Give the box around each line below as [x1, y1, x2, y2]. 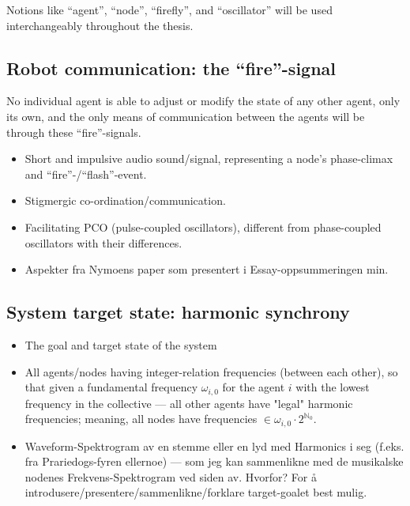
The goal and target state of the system [24, 336, 217, 353]
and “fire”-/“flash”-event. [24, 165, 147, 182]
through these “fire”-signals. [6, 123, 141, 140]
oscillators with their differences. [24, 234, 182, 251]
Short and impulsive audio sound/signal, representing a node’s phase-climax [24, 150, 393, 167]
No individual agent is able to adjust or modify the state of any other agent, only [6, 93, 401, 109]
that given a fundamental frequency [24, 379, 198, 395]
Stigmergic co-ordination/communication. [24, 192, 226, 209]
